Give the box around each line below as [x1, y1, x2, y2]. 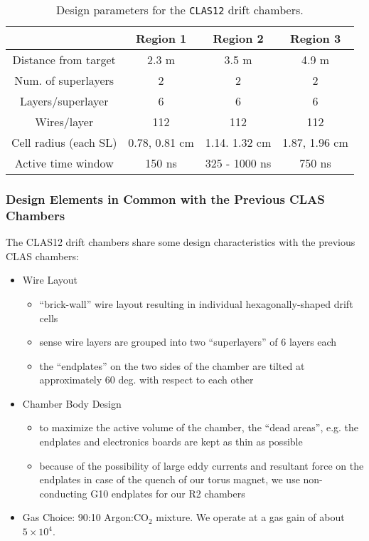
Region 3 [289, 30, 341, 46]
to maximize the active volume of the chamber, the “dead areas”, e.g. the [39, 420, 359, 435]
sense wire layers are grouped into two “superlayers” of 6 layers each [39, 334, 337, 349]
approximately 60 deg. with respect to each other [39, 372, 254, 387]
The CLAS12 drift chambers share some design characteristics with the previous [6, 235, 355, 249]
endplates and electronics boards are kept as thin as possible [39, 434, 303, 449]
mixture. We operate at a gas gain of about [156, 510, 345, 525]
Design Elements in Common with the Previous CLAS [6, 190, 325, 207]
